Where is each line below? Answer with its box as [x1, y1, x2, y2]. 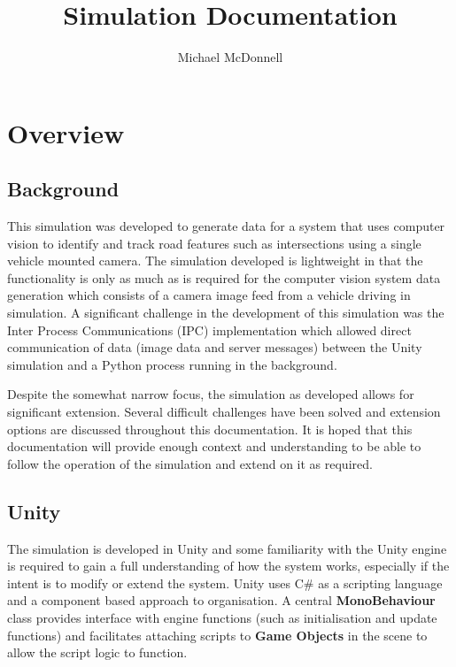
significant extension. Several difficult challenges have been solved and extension [7, 402, 441, 421]
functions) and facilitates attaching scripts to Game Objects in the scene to [7, 625, 428, 644]
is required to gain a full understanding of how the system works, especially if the [7, 556, 450, 575]
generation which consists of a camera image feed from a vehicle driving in [7, 286, 411, 304]
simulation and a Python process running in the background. [7, 355, 337, 373]
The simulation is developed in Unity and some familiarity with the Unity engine [7, 539, 447, 557]
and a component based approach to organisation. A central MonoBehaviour [7, 591, 436, 609]
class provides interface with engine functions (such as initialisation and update [7, 609, 437, 626]
